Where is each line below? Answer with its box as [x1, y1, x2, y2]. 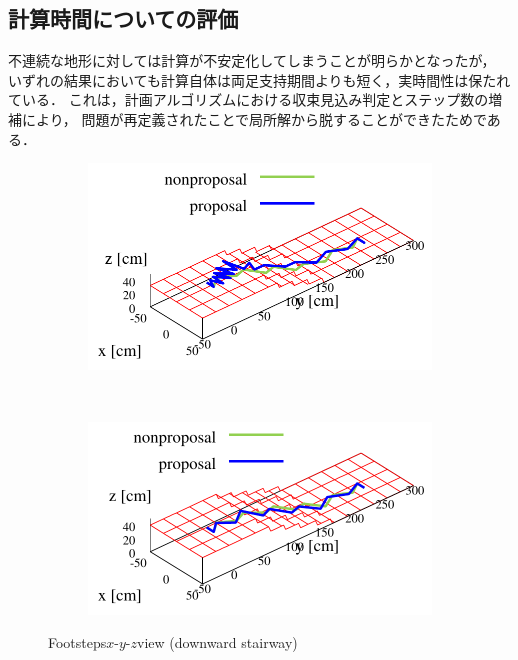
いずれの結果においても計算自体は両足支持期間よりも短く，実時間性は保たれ [8, 69, 511, 90]
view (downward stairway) [137, 632, 298, 653]
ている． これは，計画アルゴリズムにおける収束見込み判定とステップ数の [8, 89, 489, 110]
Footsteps [48, 632, 107, 653]
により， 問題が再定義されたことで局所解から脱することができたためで [21, 108, 487, 129]
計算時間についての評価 [8, 3, 239, 34]
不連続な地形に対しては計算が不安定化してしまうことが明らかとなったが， [8, 50, 496, 71]
